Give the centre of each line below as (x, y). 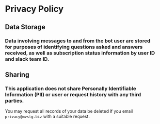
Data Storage (25, 27)
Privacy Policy (34, 9)
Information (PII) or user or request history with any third (73, 94)
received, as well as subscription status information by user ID (80, 53)
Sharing (17, 75)
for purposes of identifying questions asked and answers (74, 47)
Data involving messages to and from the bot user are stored (78, 41)
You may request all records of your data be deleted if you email (69, 111)
